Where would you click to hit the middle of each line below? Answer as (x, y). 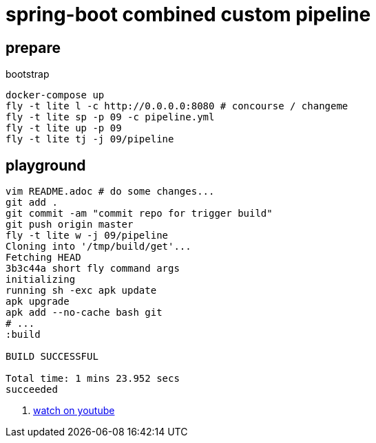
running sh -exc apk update (81, 291)
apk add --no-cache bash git (84, 313)
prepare (33, 47)
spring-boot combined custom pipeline (188, 14)
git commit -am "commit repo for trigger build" (139, 214)
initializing (41, 280)
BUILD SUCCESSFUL (52, 357)
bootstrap (28, 74)
